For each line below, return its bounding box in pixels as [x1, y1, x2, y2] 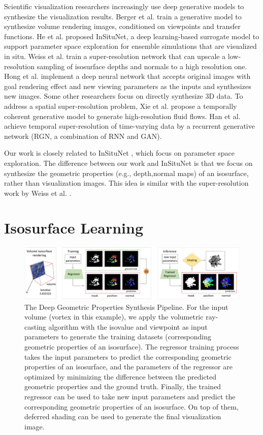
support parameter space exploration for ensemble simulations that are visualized [4, 41, 257, 51]
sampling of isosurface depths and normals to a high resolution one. [37, 61, 247, 71]
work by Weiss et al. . [4, 187, 72, 198]
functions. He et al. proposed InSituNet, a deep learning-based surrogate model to [4, 31, 259, 41]
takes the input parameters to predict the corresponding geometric [24, 351, 232, 362]
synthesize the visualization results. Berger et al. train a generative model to [4, 11, 242, 21]
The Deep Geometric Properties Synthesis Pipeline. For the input [24, 301, 228, 312]
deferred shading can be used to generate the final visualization [24, 411, 221, 422]
